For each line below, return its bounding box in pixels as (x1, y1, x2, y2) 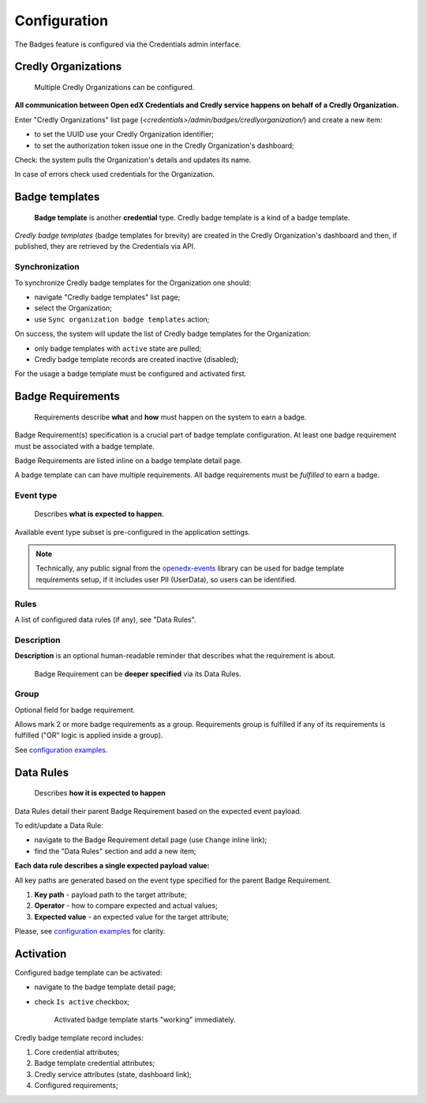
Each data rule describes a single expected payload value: (14, 861, 210, 871)
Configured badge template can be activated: (14, 968, 163, 977)
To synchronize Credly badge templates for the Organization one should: (14, 277, 252, 288)
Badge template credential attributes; (34, 1059, 155, 1068)
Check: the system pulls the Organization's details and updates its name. (14, 155, 252, 164)
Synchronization (14, 262, 80, 273)
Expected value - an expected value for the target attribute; (34, 912, 229, 921)
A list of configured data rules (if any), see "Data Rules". (14, 615, 196, 624)
